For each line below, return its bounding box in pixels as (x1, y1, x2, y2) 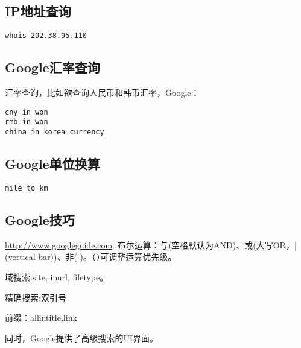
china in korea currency (5, 127, 104, 136)
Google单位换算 (5, 154, 100, 173)
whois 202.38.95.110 (5, 31, 87, 40)
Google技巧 (5, 210, 75, 229)
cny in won (5, 107, 48, 116)
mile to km (5, 183, 48, 192)
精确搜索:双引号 (5, 291, 66, 303)
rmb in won (5, 118, 48, 127)
